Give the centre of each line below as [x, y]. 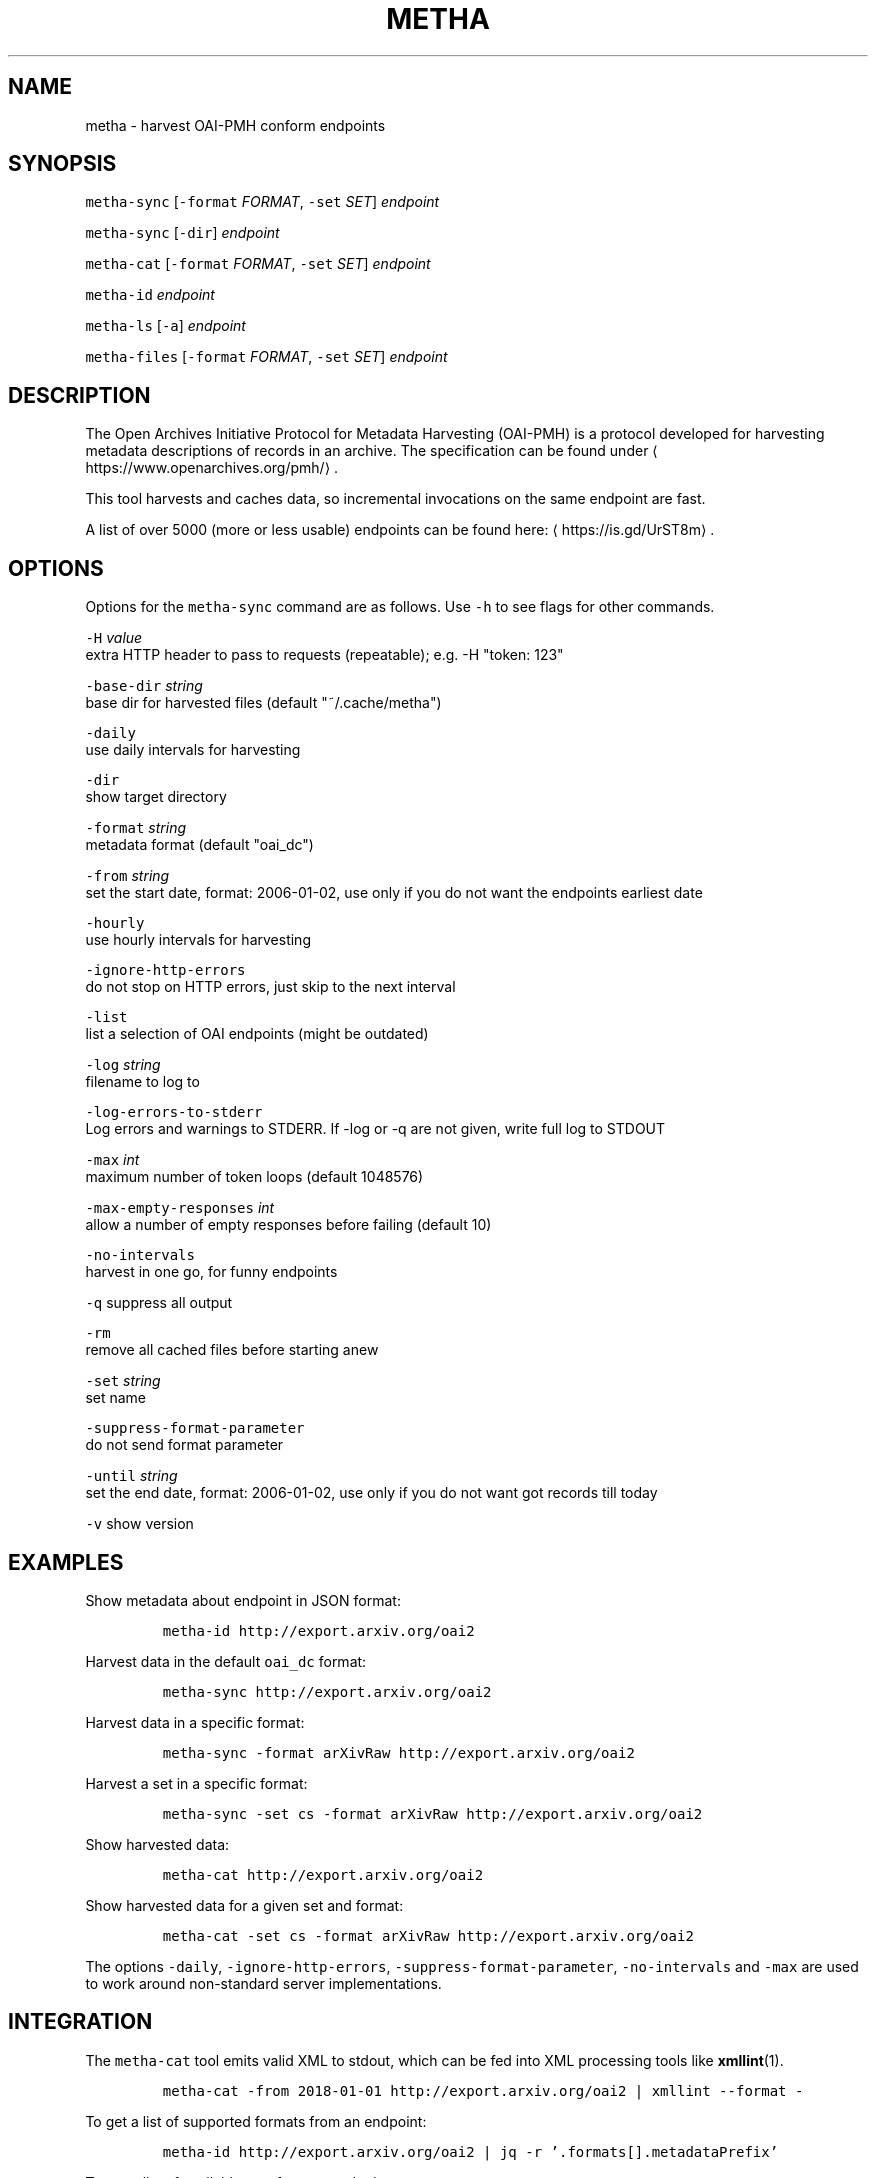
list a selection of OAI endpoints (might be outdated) [257, 1034]
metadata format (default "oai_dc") [199, 845]
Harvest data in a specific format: [195, 1722]
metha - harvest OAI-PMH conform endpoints [235, 125]
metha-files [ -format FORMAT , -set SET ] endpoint [266, 357]
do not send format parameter [184, 1445]
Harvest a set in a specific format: [196, 1783]
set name [116, 1398]
